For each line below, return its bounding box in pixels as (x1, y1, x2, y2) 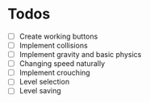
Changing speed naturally (19, 59, 106, 68)
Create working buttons (19, 31, 98, 41)
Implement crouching (19, 68, 90, 77)
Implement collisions (19, 41, 88, 50)
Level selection (19, 77, 70, 87)
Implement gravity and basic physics (19, 50, 142, 60)
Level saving (19, 86, 61, 96)
